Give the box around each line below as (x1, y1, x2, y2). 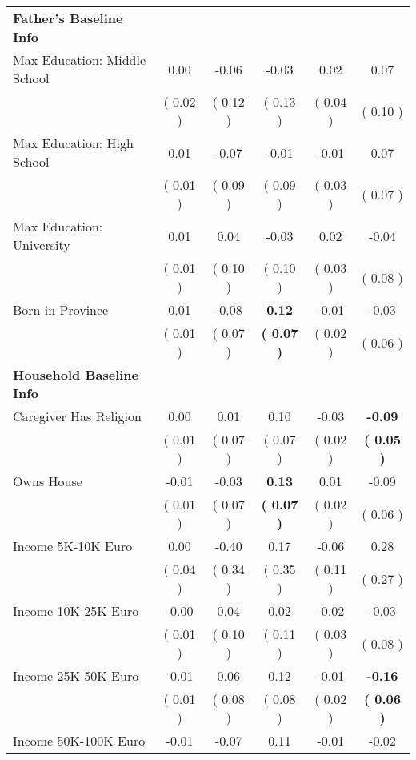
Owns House (13, 472, 82, 490)
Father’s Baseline (13, 9, 123, 27)
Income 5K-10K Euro (13, 537, 133, 555)
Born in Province (13, 300, 109, 319)
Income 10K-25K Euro (13, 601, 139, 620)
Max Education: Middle (13, 50, 146, 69)
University (13, 235, 70, 254)
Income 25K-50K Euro (13, 666, 139, 685)
